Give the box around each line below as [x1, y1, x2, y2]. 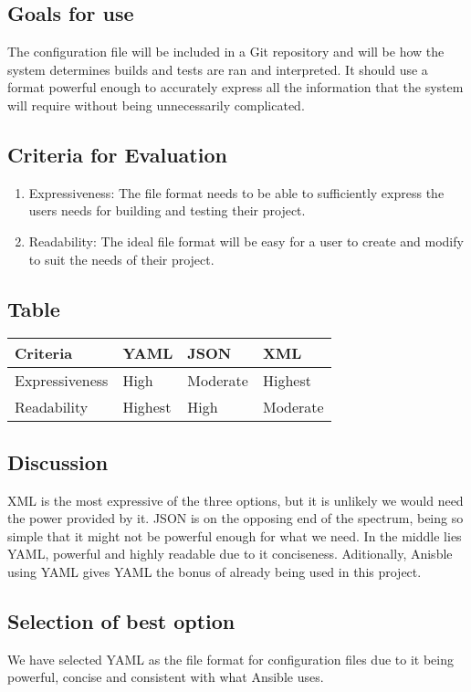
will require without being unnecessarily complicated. [7, 95, 305, 114]
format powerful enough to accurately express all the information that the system [7, 78, 464, 97]
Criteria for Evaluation [7, 140, 227, 168]
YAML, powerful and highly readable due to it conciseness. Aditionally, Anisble [7, 544, 453, 563]
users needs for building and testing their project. [28, 201, 306, 220]
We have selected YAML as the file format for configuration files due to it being [7, 649, 454, 668]
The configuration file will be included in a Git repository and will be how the [7, 42, 445, 61]
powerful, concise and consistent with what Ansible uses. [7, 667, 324, 687]
